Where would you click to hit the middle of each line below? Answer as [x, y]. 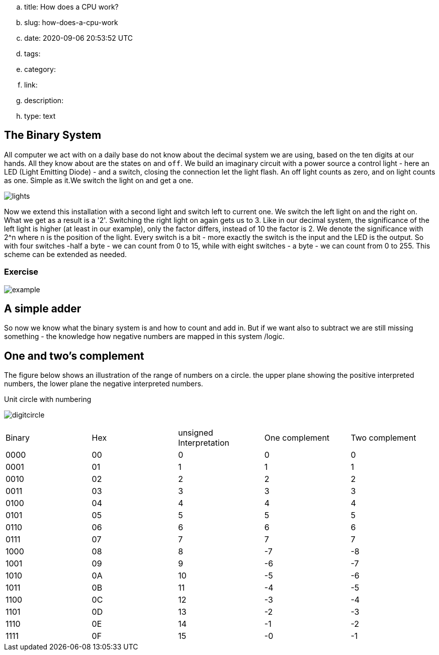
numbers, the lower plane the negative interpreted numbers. [104, 384]
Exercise [21, 272]
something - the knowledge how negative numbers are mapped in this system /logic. [144, 337]
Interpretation [204, 443]
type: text [40, 116]
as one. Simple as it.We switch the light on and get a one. [99, 180]
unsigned [196, 433]
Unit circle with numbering [48, 399]
